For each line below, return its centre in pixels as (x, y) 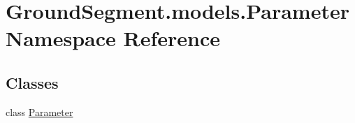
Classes (32, 82)
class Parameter (39, 111)
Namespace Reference (113, 38)
